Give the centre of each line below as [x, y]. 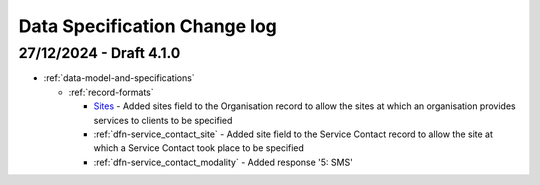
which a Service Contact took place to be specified [199, 148]
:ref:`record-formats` [111, 92]
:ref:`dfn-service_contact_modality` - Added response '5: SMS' [223, 162]
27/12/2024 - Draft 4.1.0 [99, 53]
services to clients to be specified [163, 120]
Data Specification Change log [147, 26]
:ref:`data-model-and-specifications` [119, 78]
